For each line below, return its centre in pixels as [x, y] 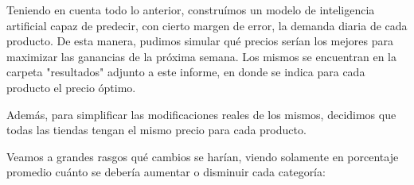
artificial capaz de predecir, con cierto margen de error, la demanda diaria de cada [207, 25]
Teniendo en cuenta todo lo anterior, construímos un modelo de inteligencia [191, 10]
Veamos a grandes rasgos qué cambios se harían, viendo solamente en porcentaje [203, 156]
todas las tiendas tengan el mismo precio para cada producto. [156, 130]
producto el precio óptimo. [71, 87]
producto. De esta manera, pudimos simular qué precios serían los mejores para [200, 41]
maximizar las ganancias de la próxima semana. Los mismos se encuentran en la [201, 56]
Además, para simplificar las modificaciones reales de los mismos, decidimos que [201, 114]
